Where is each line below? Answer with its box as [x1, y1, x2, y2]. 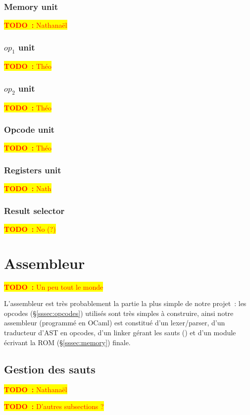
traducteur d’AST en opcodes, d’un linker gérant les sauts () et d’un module [4, 327, 236, 338]
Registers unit [4, 163, 61, 176]
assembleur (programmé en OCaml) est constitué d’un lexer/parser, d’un [4, 317, 225, 328]
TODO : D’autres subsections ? [4, 401, 104, 412]
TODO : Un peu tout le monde [4, 281, 103, 292]
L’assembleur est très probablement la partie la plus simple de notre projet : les [4, 298, 247, 309]
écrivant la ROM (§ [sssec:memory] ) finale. [4, 337, 131, 347]
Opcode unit [4, 123, 55, 136]
